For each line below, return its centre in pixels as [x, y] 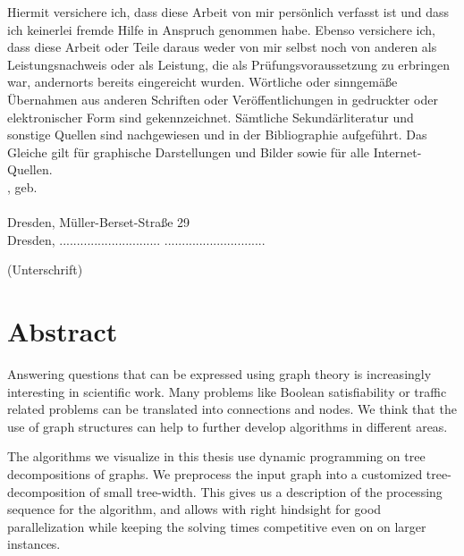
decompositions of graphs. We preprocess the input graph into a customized [215, 474]
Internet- [397, 152]
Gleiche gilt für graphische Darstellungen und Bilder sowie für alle [188, 152]
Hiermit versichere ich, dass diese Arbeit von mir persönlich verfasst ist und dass [228, 12]
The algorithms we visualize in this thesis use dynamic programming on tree [216, 456]
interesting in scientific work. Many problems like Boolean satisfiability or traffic [227, 391]
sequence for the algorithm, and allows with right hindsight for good [194, 509]
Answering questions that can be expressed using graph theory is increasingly [219, 374]
